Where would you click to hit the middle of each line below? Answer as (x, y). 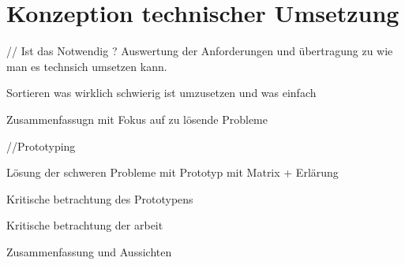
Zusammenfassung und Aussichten (89, 251)
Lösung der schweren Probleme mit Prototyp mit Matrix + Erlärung (172, 172)
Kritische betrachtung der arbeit (85, 225)
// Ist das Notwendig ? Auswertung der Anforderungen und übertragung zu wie (200, 51)
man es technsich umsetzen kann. (87, 66)
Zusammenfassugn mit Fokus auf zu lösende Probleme (137, 119)
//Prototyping (41, 146)
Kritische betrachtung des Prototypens (100, 198)
